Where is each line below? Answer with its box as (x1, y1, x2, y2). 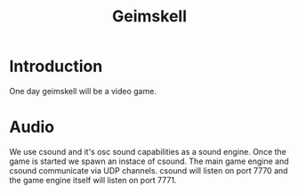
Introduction (9, 56, 103, 77)
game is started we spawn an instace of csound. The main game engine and (9, 156, 289, 166)
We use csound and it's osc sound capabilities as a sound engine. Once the (9, 146, 287, 157)
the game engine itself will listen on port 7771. (9, 174, 177, 185)
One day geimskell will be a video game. (9, 85, 157, 96)
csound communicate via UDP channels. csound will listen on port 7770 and (9, 165, 288, 175)
